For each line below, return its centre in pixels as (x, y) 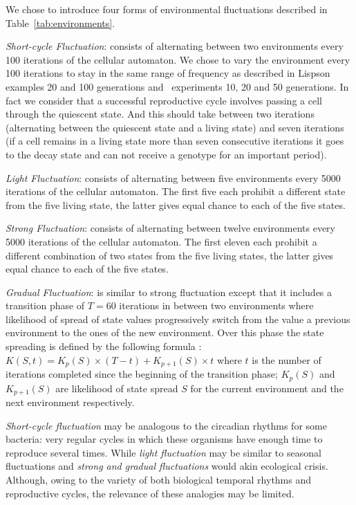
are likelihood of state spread (117, 388)
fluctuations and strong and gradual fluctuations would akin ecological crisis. (167, 466)
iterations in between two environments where (216, 305)
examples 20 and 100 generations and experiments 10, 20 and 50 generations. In (177, 86)
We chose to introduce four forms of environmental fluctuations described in (167, 9)
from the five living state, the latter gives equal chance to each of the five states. (176, 204)
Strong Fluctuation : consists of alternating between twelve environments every (170, 228)
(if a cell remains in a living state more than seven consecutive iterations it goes (175, 141)
